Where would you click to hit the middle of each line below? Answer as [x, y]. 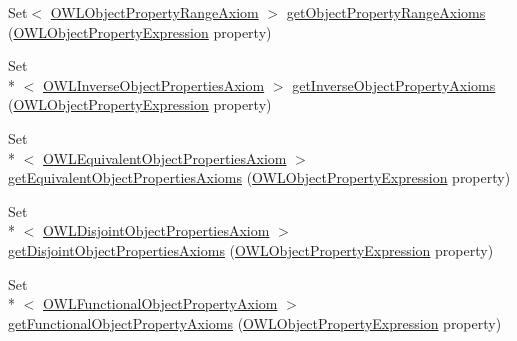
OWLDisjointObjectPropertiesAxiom [156, 230]
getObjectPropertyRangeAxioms [386, 12]
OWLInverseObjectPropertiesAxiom [154, 84]
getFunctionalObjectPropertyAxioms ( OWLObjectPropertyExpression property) [255, 322]
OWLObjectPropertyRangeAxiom [154, 12]
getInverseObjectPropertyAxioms [394, 84]
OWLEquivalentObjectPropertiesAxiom [165, 157]
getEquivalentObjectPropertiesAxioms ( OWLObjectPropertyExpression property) [259, 177]
